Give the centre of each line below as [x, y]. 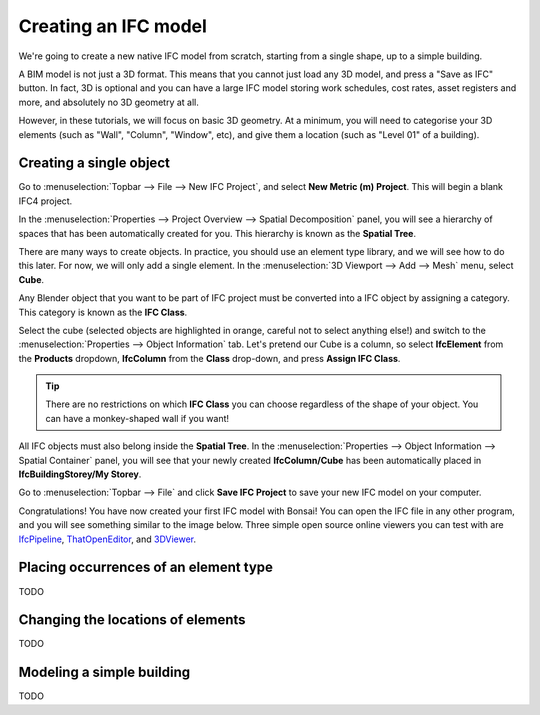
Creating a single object [94, 163]
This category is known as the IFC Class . [103, 312]
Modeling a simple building [104, 672]
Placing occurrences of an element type [146, 567]
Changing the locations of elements [132, 620]
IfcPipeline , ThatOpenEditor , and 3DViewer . [107, 539]
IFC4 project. [45, 201]
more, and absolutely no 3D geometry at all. [109, 102]
